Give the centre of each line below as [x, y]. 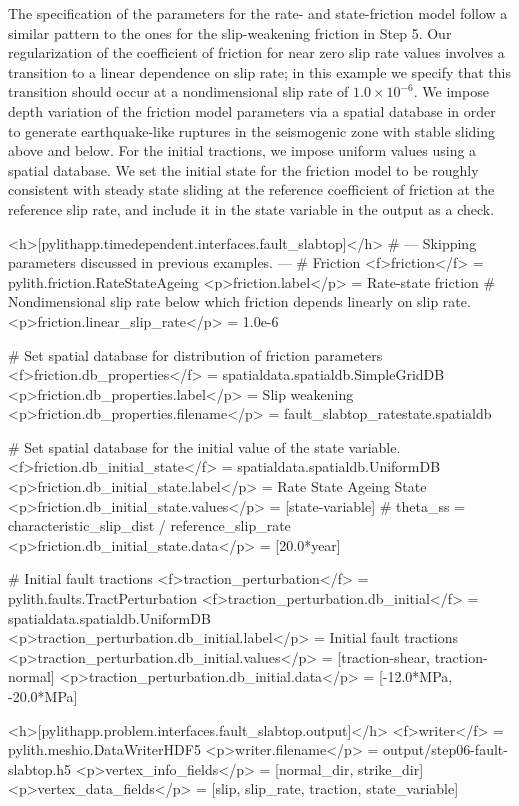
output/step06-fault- [445, 749]
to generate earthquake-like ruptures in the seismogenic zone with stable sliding [252, 130]
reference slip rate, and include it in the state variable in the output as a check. [251, 208]
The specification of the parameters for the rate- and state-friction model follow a [258, 13]
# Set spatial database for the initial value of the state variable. [204, 446]
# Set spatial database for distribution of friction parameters [195, 354]
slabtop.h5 [40, 768]
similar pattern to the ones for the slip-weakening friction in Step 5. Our [230, 32]
